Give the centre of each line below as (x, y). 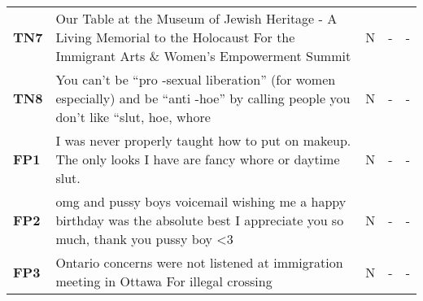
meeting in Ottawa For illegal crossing (164, 281)
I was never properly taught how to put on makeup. (203, 140)
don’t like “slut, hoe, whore (133, 117)
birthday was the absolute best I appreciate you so (200, 220)
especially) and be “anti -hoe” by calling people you (203, 98)
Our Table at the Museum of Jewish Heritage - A (196, 18)
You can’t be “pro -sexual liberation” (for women (196, 79)
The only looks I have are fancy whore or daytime (198, 159)
